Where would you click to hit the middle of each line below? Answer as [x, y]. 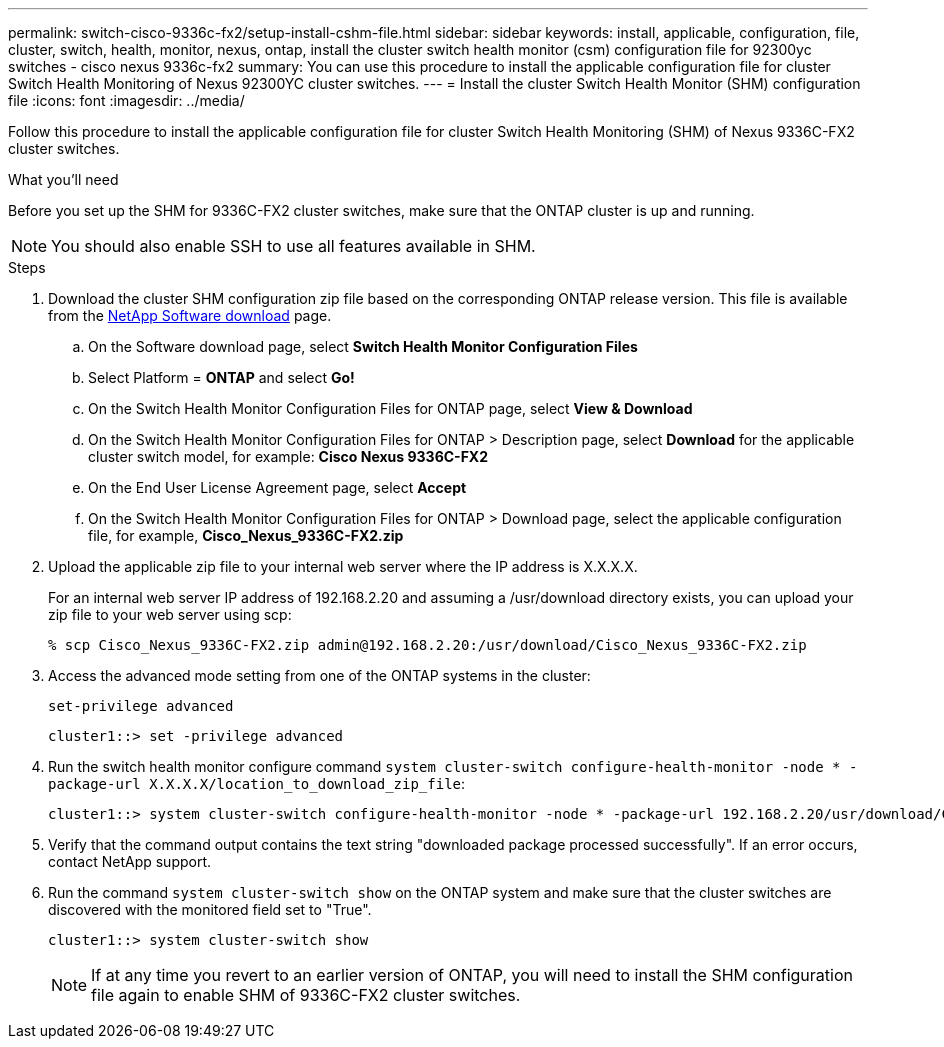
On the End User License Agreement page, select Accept [277, 487]
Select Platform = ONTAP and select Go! [221, 377]
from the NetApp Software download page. [190, 315]
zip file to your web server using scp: [170, 614]
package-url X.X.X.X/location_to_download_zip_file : [257, 783]
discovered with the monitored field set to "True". [210, 909]
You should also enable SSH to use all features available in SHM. [293, 246]
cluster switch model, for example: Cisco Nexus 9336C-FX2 [288, 456]
